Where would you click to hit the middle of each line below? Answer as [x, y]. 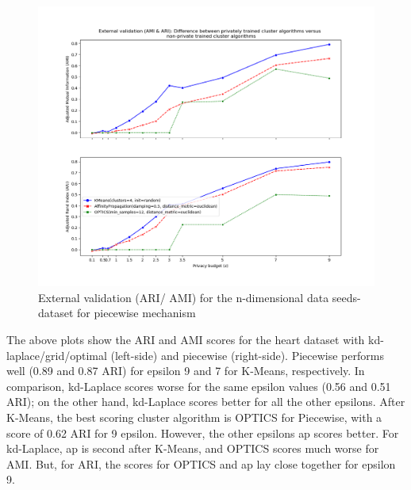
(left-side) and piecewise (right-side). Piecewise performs [247, 355]
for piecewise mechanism [136, 313]
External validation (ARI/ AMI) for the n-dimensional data [184, 297]
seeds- [346, 297]
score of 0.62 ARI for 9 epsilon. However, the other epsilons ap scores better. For [203, 433]
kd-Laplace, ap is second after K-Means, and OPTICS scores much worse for [193, 448]
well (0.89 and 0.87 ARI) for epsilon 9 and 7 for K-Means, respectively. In [186, 371]
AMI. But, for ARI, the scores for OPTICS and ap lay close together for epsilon [201, 463]
